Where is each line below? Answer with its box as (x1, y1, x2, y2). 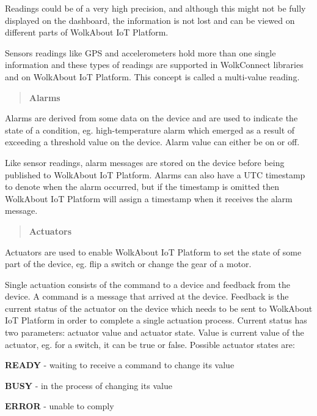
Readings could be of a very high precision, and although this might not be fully (5, 2, 306, 14)
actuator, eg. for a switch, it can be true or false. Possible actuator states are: (5, 338, 295, 350)
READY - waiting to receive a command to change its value (5, 358, 235, 371)
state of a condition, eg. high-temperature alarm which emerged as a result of (5, 123, 295, 136)
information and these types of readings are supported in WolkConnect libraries (5, 58, 304, 71)
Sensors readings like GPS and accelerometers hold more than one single (5, 46, 276, 59)
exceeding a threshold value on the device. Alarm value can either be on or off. (5, 135, 300, 148)
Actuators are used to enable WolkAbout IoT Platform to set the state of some (5, 245, 302, 258)
